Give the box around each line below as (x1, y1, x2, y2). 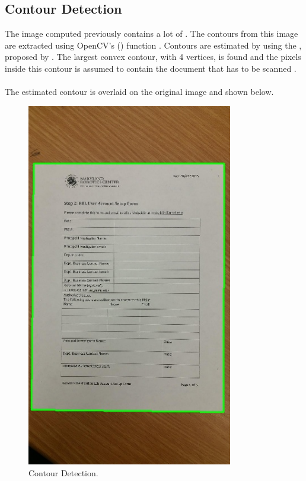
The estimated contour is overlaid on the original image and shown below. (5, 85, 274, 98)
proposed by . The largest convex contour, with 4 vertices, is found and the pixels (5, 50, 301, 63)
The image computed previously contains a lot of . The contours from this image (5, 27, 298, 40)
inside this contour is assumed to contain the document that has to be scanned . (5, 62, 297, 74)
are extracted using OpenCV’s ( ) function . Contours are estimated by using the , (5, 39, 302, 51)
